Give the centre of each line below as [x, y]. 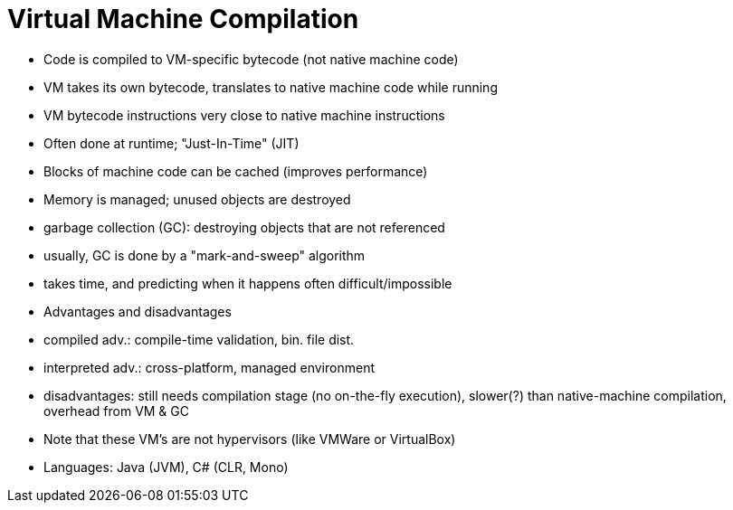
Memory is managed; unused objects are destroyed [197, 199]
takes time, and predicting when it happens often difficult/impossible [248, 283]
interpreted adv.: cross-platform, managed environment [209, 367]
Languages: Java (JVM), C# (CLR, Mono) [166, 467]
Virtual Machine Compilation [183, 19]
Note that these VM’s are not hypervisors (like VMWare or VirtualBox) [250, 439]
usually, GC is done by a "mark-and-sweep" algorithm [205, 255]
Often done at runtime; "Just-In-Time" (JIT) [171, 143]
